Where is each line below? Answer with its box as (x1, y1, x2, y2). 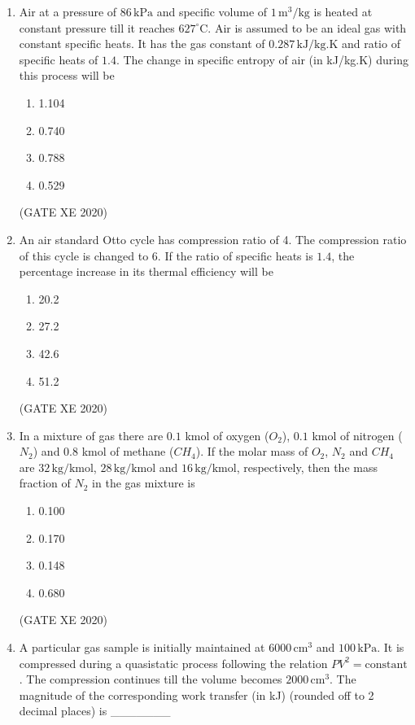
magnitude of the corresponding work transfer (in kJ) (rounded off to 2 (19, 686, 374, 703)
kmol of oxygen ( (185, 426, 269, 443)
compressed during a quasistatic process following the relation (19, 654, 328, 671)
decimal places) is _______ (19, 702, 171, 719)
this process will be (19, 67, 115, 84)
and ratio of (341, 35, 400, 52)
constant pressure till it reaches (19, 19, 175, 36)
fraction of (19, 474, 71, 491)
